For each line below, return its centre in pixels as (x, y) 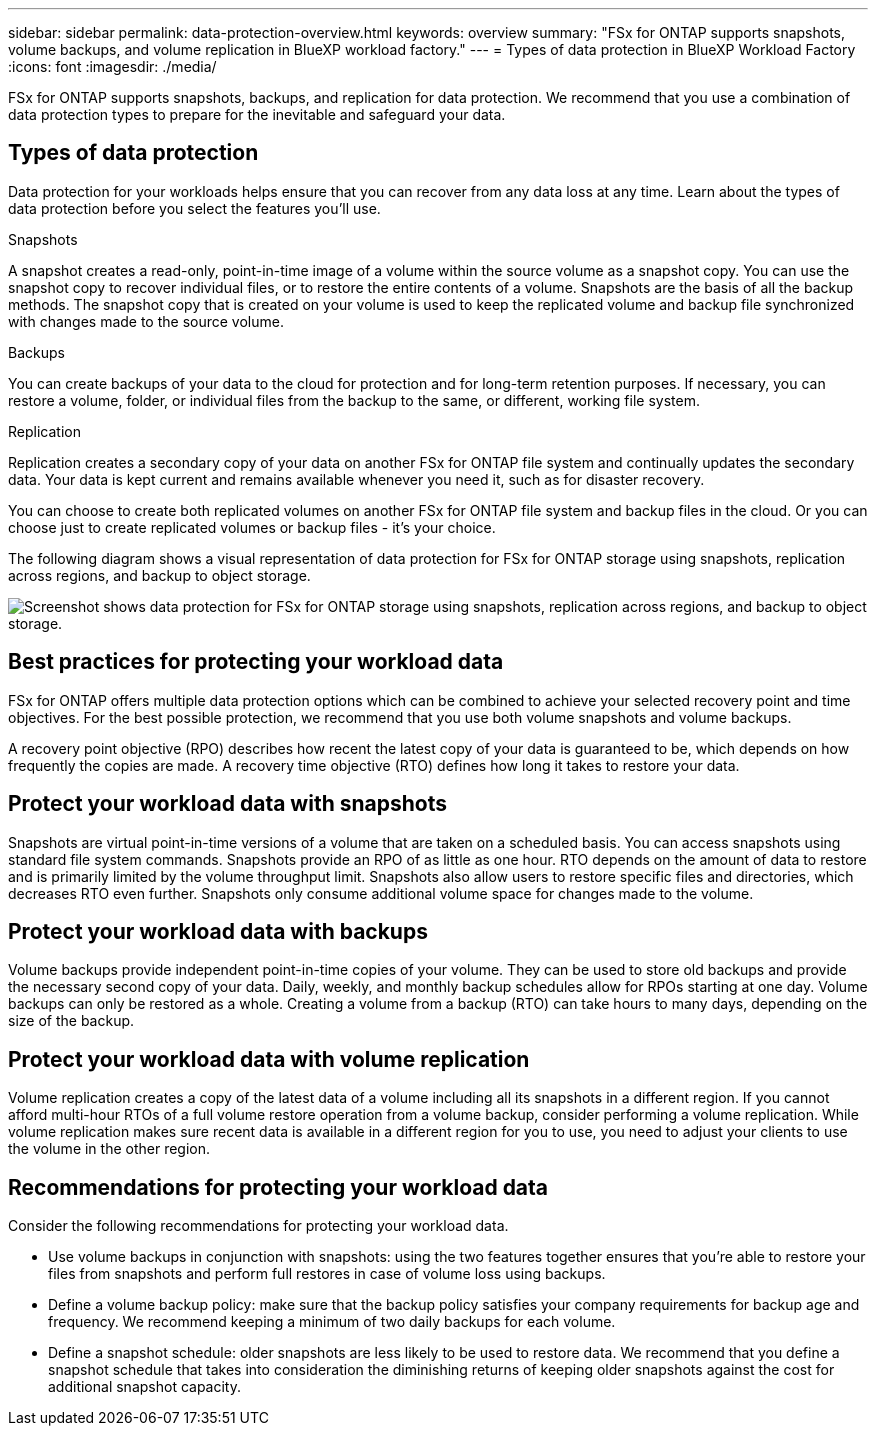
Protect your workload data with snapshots (227, 804)
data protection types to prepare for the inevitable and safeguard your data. (257, 114)
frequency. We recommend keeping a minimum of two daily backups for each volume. (332, 1322)
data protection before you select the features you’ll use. (194, 208)
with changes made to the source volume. (146, 321)
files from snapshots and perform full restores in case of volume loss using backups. (327, 1274)
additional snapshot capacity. (144, 1387)
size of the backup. (71, 1021)
